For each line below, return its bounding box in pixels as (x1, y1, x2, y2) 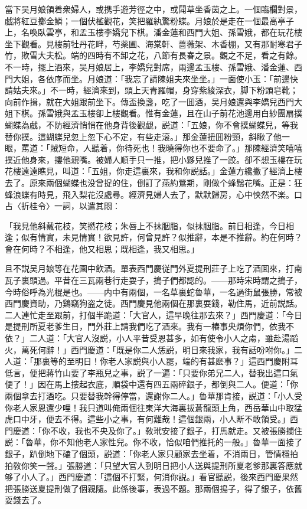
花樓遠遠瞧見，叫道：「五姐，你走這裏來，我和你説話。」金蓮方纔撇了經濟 (5, 165, 286, 177)
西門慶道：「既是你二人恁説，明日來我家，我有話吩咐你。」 (70, 343, 294, 355)
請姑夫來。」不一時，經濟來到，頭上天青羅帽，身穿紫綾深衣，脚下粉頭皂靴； (5, 84, 298, 96)
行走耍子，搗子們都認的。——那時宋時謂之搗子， (112, 274, 302, 286)
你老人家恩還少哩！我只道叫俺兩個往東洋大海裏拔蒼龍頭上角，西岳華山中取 (5, 401, 294, 413)
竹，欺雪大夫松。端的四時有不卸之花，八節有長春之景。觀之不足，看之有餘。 (5, 49, 302, 61)
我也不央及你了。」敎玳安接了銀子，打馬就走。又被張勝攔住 (74, 424, 302, 436)
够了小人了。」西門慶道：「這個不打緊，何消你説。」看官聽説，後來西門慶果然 (5, 471, 298, 483)
